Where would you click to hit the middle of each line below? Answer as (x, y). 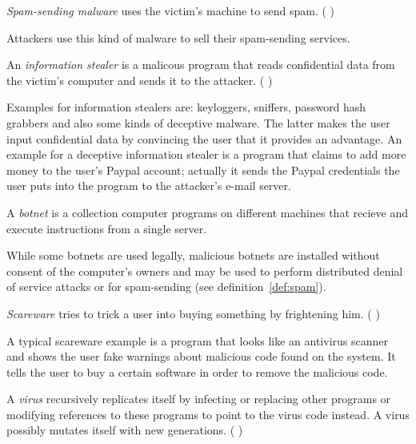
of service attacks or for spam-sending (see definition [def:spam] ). (166, 287)
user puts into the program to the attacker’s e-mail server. (149, 186)
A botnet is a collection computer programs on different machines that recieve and (207, 212)
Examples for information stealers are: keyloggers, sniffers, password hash (186, 107)
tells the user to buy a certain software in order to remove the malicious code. (197, 371)
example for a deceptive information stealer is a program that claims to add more (206, 154)
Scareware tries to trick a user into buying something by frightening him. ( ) (193, 313)
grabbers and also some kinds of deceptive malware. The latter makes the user (198, 122)
